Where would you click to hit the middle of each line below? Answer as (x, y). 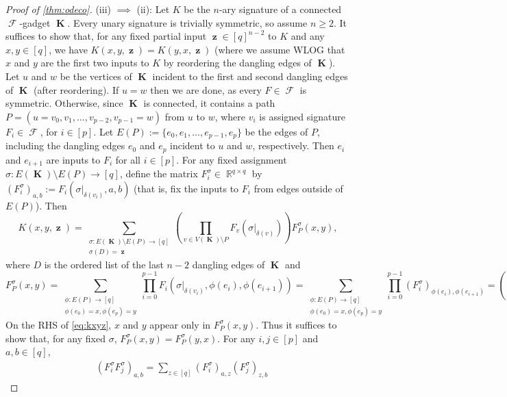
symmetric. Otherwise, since (64, 103)
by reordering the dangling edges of (237, 63)
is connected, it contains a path (209, 103)
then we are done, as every (206, 89)
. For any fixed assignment (232, 159)
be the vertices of (96, 76)
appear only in (180, 324)
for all (128, 159)
